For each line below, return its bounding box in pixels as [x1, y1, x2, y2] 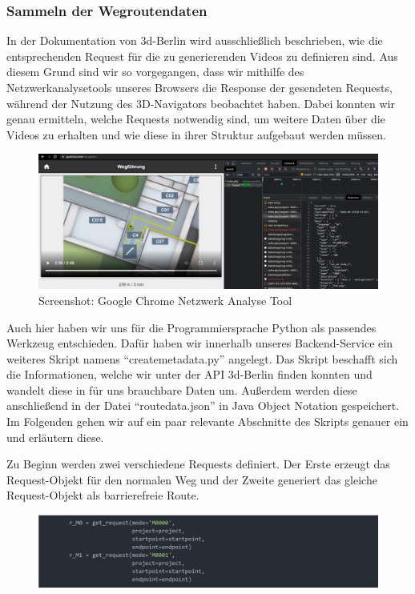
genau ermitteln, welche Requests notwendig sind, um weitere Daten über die [6, 110, 385, 127]
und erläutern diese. [6, 428, 104, 445]
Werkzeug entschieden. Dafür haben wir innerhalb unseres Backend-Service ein [6, 335, 393, 351]
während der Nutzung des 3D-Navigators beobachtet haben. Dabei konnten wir [6, 94, 395, 111]
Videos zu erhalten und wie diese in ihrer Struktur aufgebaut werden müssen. [6, 126, 386, 142]
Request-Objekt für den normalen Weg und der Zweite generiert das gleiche [6, 471, 377, 488]
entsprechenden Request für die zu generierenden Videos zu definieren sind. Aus [6, 47, 398, 64]
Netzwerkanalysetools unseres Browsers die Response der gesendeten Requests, [6, 79, 393, 95]
